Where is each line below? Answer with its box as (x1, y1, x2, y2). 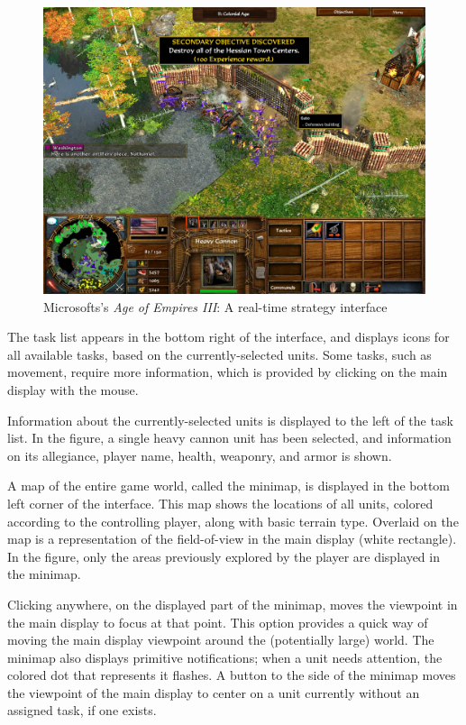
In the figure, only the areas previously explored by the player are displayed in (7, 546, 440, 565)
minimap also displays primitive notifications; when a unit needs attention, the (7, 647, 443, 666)
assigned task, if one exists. (7, 701, 157, 720)
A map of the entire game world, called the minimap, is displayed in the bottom (7, 476, 450, 495)
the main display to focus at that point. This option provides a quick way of (7, 612, 428, 631)
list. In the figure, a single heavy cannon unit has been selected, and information (7, 428, 452, 447)
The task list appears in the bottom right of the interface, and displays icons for (7, 327, 450, 346)
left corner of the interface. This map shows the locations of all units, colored (7, 493, 434, 512)
